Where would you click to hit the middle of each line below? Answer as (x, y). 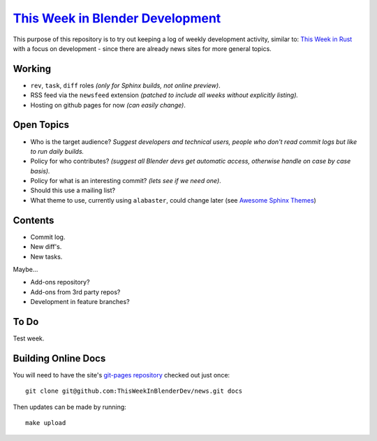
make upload (46, 423)
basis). (40, 171)
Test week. (29, 338)
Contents (34, 220)
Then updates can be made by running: (70, 407)
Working (32, 69)
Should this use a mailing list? (73, 190)
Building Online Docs (59, 358)
